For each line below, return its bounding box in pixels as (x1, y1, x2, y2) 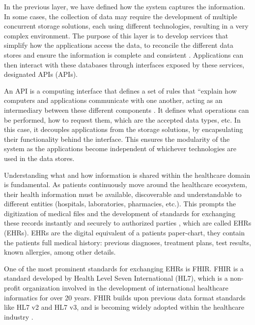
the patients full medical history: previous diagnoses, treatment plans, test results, (4, 237, 251, 247)
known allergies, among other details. (4, 247, 116, 257)
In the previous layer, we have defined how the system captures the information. (4, 1, 246, 11)
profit (4, 283, 21, 293)
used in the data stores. (4, 153, 75, 163)
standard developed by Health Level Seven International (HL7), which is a (4, 273, 228, 283)
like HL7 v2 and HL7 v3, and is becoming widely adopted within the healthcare (4, 302, 244, 312)
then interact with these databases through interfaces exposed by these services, (4, 59, 245, 69)
